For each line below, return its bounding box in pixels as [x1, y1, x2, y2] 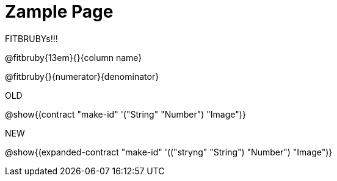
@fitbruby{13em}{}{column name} [5, 52, 142, 63]
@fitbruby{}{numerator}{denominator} [5, 71, 159, 82]
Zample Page [5, 1, 114, 22]
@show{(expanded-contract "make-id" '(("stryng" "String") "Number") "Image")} [5, 146, 333, 157]
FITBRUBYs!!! [5, 33, 58, 44]
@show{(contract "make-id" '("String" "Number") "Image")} [5, 108, 246, 119]
